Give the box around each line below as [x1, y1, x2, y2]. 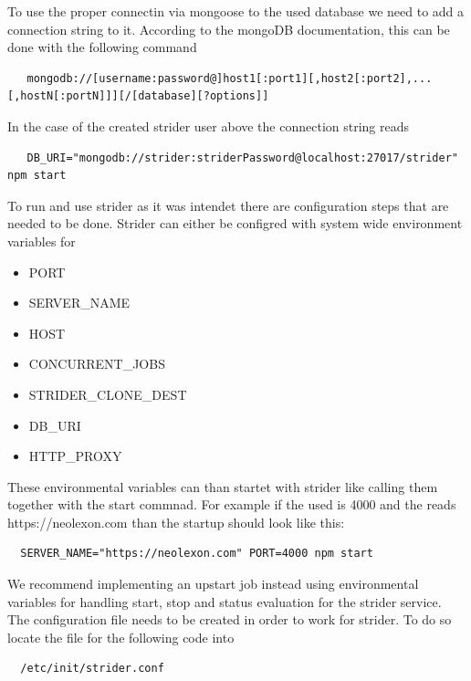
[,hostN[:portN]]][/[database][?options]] [7, 89, 269, 103]
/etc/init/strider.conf [20, 662, 164, 676]
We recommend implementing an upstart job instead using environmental [7, 574, 419, 593]
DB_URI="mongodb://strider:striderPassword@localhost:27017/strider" [26, 151, 458, 164]
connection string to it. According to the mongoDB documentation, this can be [7, 19, 450, 38]
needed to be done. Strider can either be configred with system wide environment [7, 214, 463, 233]
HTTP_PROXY [28, 446, 122, 466]
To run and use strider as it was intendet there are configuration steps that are [7, 195, 449, 215]
